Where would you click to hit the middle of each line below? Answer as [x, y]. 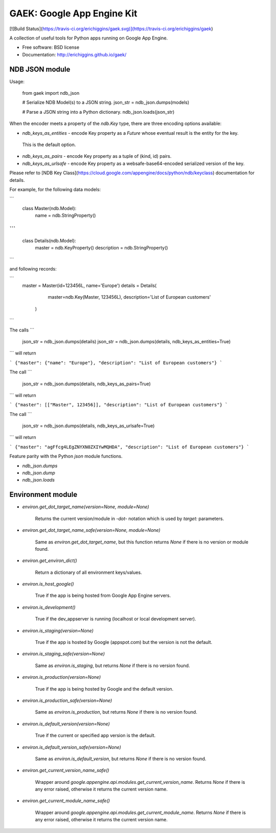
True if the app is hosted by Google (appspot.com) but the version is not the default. [124, 642]
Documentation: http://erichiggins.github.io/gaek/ [74, 54]
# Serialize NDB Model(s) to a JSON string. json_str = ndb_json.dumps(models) [106, 102]
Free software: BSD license [51, 47]
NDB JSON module [40, 69]
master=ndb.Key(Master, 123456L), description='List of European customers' [129, 297]
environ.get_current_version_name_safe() [66, 770]
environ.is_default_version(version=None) [66, 724]
